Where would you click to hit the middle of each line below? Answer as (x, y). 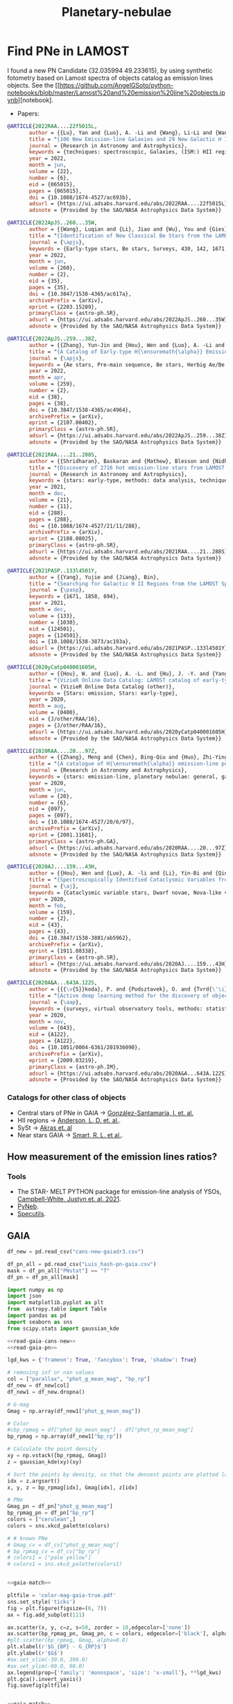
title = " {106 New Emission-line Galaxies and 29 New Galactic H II (130, 139)
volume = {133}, (52, 616)
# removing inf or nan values (51, 1373)
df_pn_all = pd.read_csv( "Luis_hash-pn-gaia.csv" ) (82, 1264)
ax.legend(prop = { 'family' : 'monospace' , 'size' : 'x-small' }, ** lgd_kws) (114, 1673)
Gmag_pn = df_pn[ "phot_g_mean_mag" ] (60, 1507)
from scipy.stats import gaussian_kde (63, 1329)
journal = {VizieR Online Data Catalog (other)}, (102, 687)
